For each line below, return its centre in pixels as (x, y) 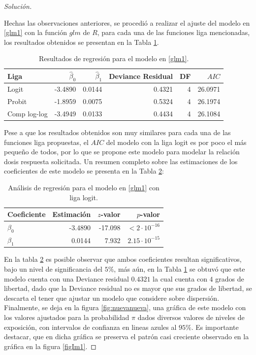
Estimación (72, 214)
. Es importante (215, 327)
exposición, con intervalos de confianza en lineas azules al (90, 327)
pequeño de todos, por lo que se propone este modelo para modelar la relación (122, 152)
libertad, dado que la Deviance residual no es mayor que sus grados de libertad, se (128, 288)
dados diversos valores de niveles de (191, 317)
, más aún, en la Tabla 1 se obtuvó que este (179, 268)
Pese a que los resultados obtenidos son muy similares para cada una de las (117, 132)
